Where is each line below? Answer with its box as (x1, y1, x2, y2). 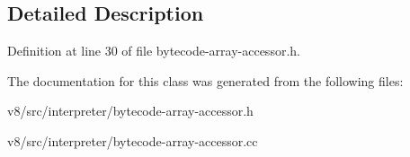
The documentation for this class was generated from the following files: (7, 71, 404, 90)
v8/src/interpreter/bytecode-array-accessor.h (7, 101, 254, 120)
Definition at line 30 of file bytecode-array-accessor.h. (7, 41, 300, 60)
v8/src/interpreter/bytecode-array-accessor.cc (7, 131, 258, 150)
